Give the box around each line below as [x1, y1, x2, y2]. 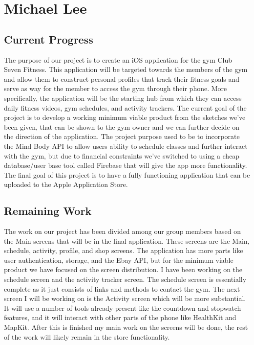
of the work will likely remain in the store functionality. [4, 331, 170, 342]
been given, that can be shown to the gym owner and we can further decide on [4, 121, 240, 132]
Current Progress [4, 31, 93, 46]
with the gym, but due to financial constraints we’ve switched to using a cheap [4, 150, 240, 161]
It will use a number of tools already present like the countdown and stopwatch [4, 302, 241, 313]
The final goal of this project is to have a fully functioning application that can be [4, 169, 250, 180]
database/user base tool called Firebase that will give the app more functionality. [4, 160, 247, 170]
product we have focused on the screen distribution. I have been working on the [4, 264, 243, 275]
